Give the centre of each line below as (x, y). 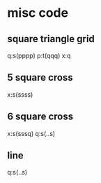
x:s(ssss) (20, 94)
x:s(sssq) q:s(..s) (31, 133)
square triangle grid (51, 39)
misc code (38, 13)
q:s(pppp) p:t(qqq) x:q (39, 55)
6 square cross (40, 117)
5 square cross (40, 77)
